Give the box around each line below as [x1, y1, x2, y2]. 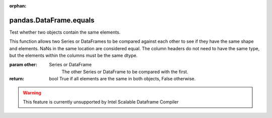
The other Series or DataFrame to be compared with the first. [61, 68, 188, 75]
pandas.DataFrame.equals [9, 16, 95, 25]
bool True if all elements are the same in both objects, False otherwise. [49, 76, 196, 82]
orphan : [9, 3, 27, 9]
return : [9, 76, 25, 82]
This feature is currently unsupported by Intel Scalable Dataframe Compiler [23, 99, 179, 105]
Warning [23, 89, 41, 95]
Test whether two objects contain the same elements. [9, 29, 121, 35]
